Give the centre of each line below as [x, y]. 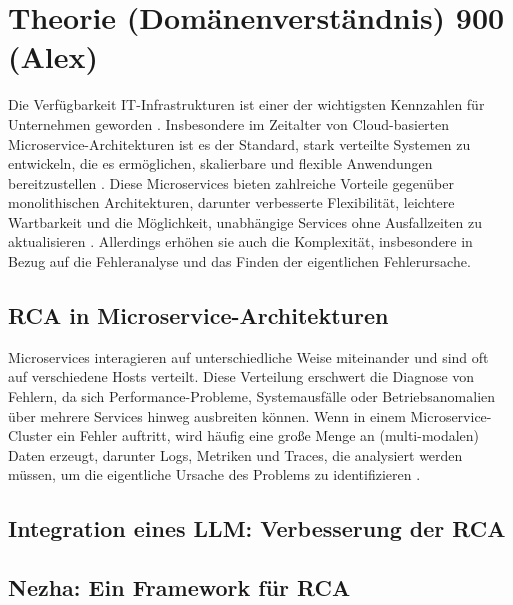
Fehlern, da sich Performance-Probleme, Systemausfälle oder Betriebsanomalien [252, 396]
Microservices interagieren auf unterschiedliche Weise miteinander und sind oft [248, 356]
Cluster [30, 435]
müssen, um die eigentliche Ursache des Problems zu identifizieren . [214, 474]
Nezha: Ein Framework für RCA [179, 587]
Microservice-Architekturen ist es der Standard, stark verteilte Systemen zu [239, 143]
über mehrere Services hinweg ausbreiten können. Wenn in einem [207, 415]
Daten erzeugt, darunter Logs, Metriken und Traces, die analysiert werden [235, 454]
